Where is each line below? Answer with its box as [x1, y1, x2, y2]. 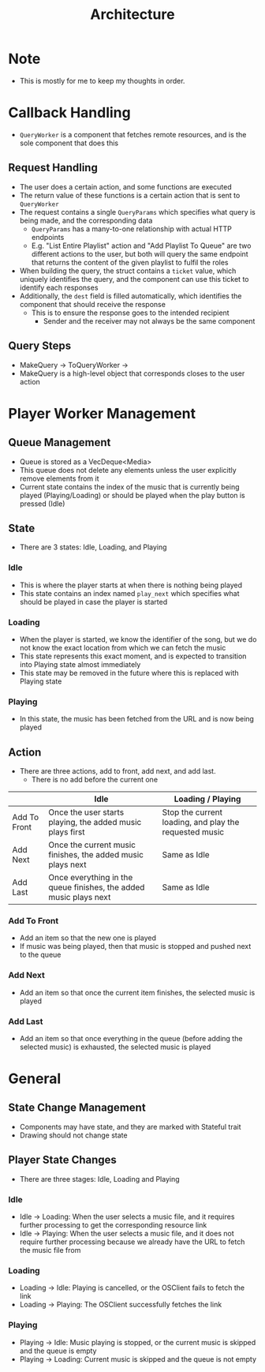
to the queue [19, 950, 62, 960]
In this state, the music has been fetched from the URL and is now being [19, 714, 255, 724]
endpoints [31, 232, 65, 242]
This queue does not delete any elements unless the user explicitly [19, 465, 237, 474]
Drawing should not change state [19, 1130, 128, 1140]
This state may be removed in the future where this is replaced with [19, 668, 239, 677]
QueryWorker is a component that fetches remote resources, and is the [19, 129, 247, 139]
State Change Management [8, 1101, 146, 1115]
